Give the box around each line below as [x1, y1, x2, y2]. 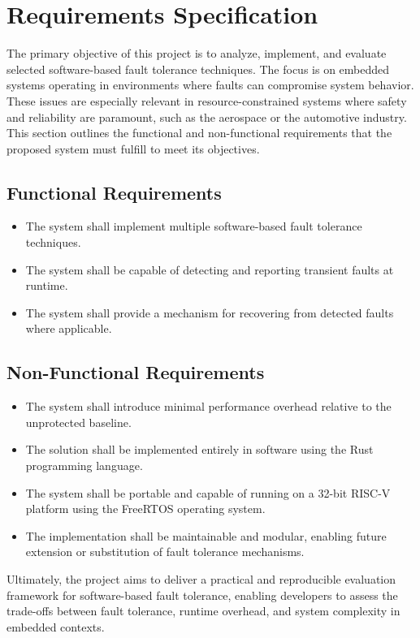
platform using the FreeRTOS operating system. [25, 500, 266, 517]
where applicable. [25, 320, 112, 337]
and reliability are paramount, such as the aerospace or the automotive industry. [6, 108, 407, 125]
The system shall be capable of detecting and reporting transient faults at [25, 261, 394, 278]
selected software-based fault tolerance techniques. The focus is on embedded [6, 60, 390, 77]
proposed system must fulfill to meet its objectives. [6, 140, 260, 157]
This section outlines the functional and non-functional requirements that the [6, 124, 392, 141]
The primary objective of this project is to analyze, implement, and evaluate [6, 45, 387, 62]
